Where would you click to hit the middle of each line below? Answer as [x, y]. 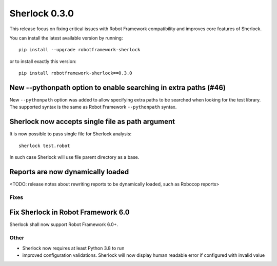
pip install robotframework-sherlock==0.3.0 [76, 73]
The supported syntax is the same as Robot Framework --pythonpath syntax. [93, 107]
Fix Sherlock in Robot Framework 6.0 [70, 212]
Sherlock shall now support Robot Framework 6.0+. [64, 224]
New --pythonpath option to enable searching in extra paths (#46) [117, 87]
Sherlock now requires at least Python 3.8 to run [73, 248]
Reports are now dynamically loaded [69, 172]
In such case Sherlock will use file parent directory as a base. [74, 157]
